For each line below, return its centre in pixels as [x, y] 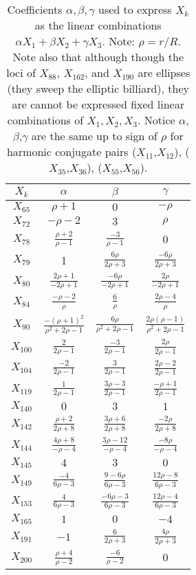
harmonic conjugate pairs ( [72, 151]
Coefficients [35, 9]
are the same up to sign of [94, 136]
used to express [135, 9]
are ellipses [164, 72]
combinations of [45, 120]
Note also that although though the [98, 57]
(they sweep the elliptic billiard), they [98, 88]
